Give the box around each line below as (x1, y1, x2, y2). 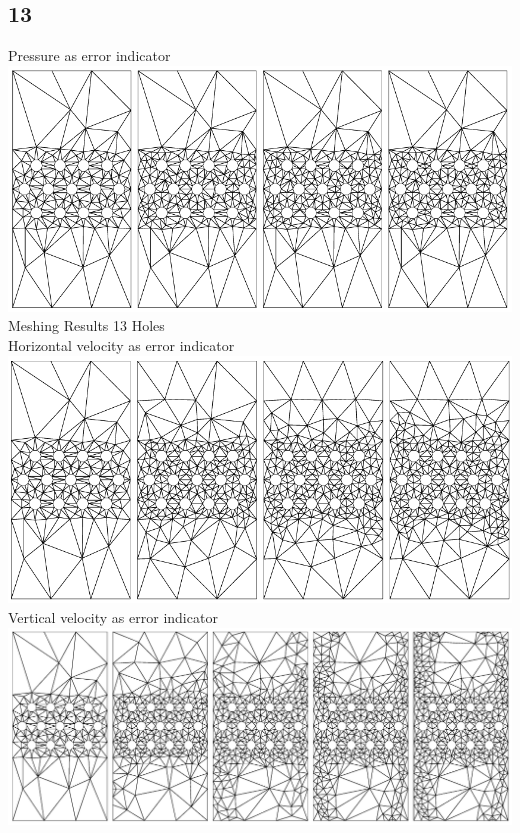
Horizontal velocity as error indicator (8, 335, 235, 356)
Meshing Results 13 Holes (8, 315, 165, 336)
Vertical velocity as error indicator (8, 607, 218, 628)
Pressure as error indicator (8, 45, 171, 66)
